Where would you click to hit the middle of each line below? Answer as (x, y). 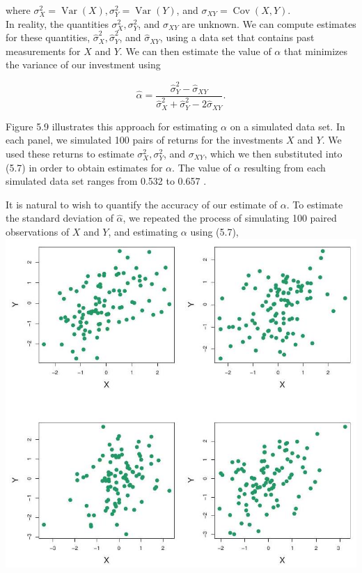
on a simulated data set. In (288, 126)
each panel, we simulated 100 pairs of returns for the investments (144, 140)
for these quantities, (48, 37)
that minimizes (316, 51)
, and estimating (143, 231)
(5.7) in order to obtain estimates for (84, 167)
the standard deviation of (60, 218)
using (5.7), (214, 231)
